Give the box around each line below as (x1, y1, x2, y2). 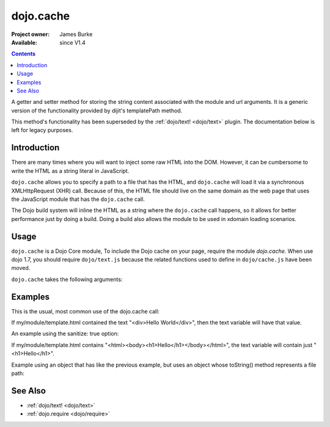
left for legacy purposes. (11, 126, 73, 134)
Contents (11, 50, 36, 57)
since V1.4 (59, 38, 86, 46)
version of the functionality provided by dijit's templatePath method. (11, 107, 183, 114)
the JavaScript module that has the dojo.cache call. (11, 195, 145, 203)
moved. (11, 265, 31, 272)
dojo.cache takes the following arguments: (11, 276, 123, 283)
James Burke (59, 31, 93, 38)
